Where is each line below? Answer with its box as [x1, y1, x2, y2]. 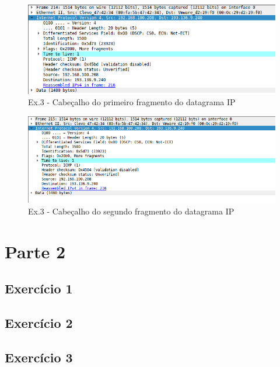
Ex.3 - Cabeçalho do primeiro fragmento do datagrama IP [28, 96, 236, 108]
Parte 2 [5, 239, 66, 263]
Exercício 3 [5, 348, 73, 366]
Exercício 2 [5, 313, 73, 331]
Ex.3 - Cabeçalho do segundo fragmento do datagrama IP [28, 205, 235, 217]
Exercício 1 [5, 279, 73, 297]
